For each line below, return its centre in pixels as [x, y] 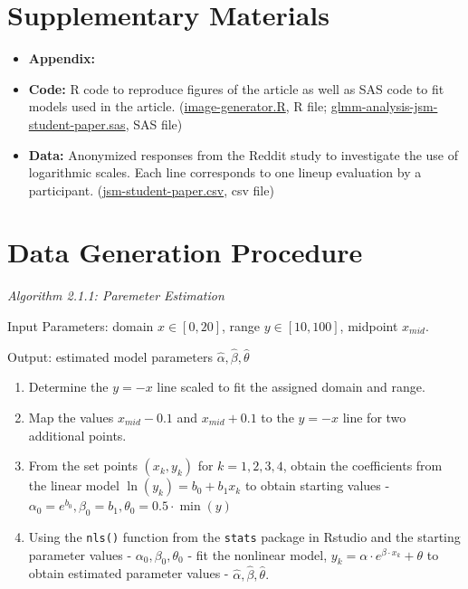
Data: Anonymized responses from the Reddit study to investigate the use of [244, 154]
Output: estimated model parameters [110, 356]
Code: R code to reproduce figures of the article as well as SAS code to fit [236, 88]
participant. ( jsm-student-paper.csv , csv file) [151, 190]
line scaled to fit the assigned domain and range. [291, 387]
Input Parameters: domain [81, 326]
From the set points [83, 465]
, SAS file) [154, 123]
